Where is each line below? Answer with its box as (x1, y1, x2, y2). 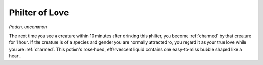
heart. (9, 53, 21, 59)
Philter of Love (9, 7, 69, 18)
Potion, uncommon (9, 24, 47, 30)
